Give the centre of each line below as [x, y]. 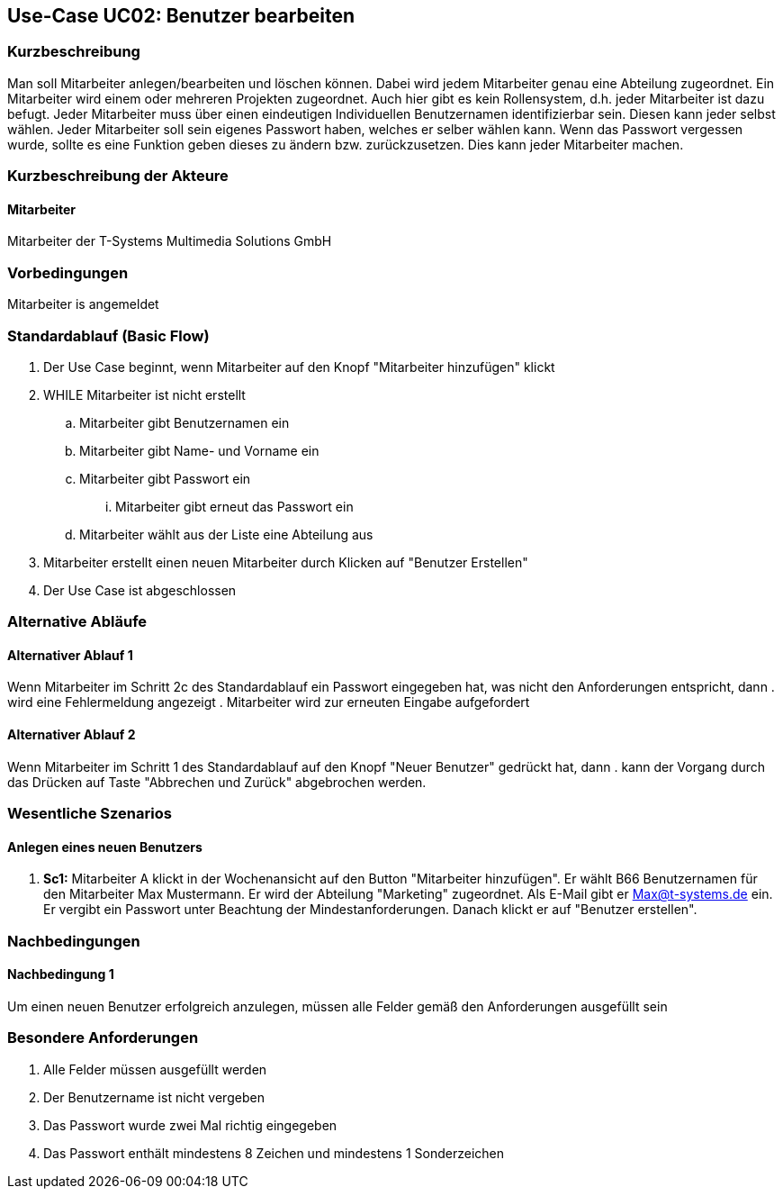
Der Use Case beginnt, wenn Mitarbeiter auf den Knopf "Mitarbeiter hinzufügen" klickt [299, 367]
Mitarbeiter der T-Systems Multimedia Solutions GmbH [170, 241]
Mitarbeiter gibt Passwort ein [165, 478]
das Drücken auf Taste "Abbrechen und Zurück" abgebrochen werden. [217, 782]
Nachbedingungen [74, 941]
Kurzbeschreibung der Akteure [118, 176]
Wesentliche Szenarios [90, 814]
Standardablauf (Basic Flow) [108, 335]
